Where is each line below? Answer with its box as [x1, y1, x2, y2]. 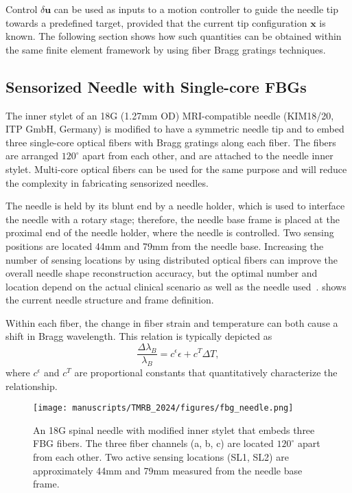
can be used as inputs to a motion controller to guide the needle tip [54, 2, 338, 16]
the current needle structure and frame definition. [5, 293, 214, 307]
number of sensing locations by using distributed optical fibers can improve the [5, 252, 338, 266]
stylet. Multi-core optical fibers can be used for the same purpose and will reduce [5, 161, 347, 176]
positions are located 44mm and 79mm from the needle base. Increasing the [5, 238, 324, 253]
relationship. [5, 378, 58, 393]
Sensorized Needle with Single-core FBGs [5, 76, 307, 97]
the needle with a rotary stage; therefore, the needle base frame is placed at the [5, 211, 340, 226]
